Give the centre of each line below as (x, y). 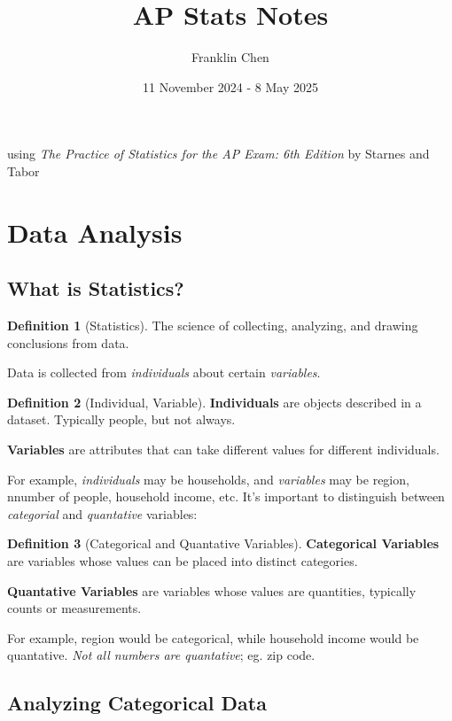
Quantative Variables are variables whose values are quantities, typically (212, 590)
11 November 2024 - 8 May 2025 (230, 86)
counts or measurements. (74, 608)
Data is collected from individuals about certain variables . (164, 372)
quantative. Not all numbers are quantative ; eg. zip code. (161, 655)
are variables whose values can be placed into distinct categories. (183, 561)
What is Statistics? (96, 288)
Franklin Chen (230, 57)
